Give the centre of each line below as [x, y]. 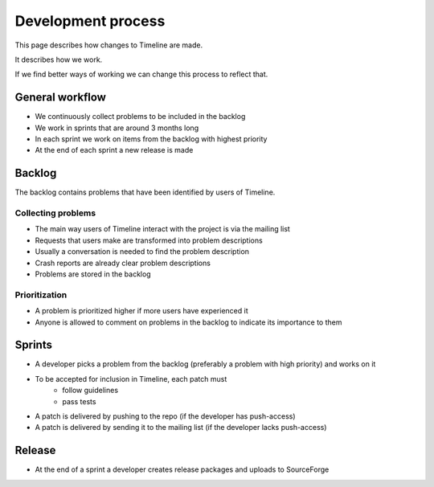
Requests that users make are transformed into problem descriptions [149, 240]
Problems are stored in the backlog [93, 274]
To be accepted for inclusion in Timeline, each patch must [131, 379]
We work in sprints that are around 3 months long [117, 128]
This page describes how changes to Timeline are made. [109, 45]
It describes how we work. [59, 59]
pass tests [79, 401]
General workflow [60, 98]
